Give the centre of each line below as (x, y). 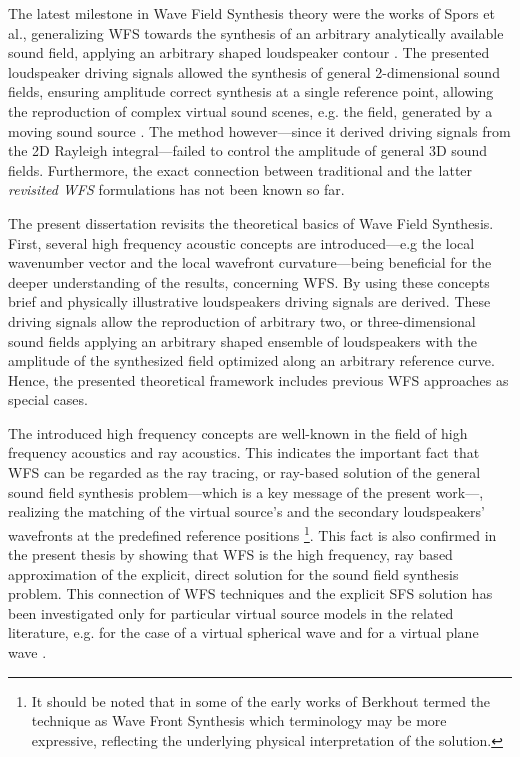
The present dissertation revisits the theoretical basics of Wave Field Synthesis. (251, 222)
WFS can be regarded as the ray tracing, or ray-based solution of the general (244, 472)
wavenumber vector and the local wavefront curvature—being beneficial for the (250, 262)
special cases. (48, 399)
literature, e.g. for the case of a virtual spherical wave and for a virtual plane (243, 632)
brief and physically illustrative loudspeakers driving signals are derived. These (249, 301)
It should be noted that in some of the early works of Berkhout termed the (261, 700)
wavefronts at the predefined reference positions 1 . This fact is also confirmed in (252, 533)
